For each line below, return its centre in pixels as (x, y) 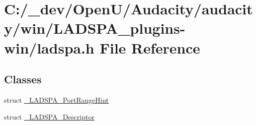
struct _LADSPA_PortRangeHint (56, 99)
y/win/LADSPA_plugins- (95, 28)
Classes (23, 79)
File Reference (150, 47)
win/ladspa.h (49, 47)
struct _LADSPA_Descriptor (49, 116)
